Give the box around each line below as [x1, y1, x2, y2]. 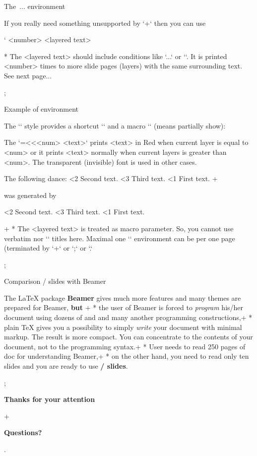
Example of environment [4, 104, 78, 114]
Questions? [4, 427, 42, 438]
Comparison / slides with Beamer [4, 276, 106, 286]
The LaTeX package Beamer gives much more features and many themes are [4, 292, 241, 303]
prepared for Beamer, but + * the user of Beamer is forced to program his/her [4, 302, 244, 313]
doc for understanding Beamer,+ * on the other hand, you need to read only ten [4, 351, 249, 361]
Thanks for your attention [4, 394, 95, 404]
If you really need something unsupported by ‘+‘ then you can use [4, 17, 206, 28]
